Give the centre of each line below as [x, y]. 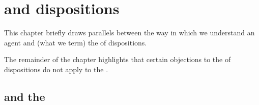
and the [25, 96]
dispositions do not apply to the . [56, 69]
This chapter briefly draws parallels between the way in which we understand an [129, 33]
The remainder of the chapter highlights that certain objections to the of [118, 59]
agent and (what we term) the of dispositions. [76, 42]
